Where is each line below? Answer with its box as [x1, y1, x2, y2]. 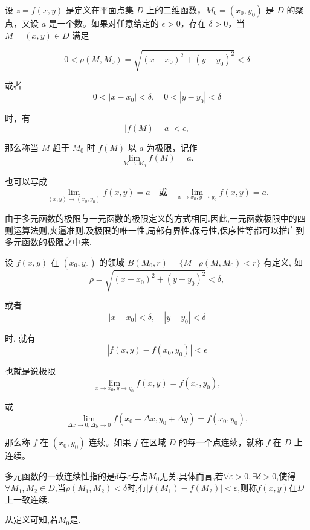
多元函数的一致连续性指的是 [5, 469, 115, 482]
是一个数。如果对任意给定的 [48, 17, 159, 29]
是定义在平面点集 [65, 4, 134, 16]
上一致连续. [5, 493, 50, 505]
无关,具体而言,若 [160, 469, 224, 482]
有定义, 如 [263, 255, 303, 268]
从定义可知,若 [5, 513, 58, 526]
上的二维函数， [146, 4, 205, 16]
